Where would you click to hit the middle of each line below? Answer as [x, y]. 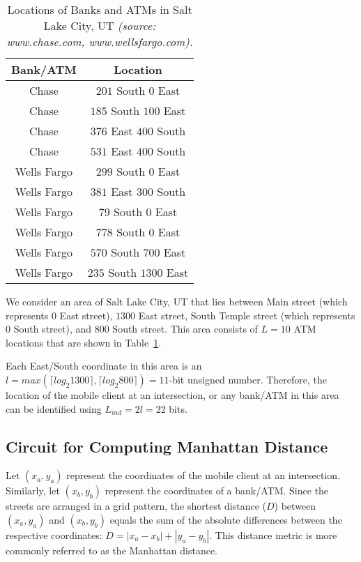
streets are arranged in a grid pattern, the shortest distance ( [136, 506]
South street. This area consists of [185, 329]
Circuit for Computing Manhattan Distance [167, 446]
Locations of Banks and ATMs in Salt [100, 9]
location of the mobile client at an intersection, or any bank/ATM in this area [172, 394]
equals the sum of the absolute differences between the [226, 519]
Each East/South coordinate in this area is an [104, 366]
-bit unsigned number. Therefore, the [248, 379]
